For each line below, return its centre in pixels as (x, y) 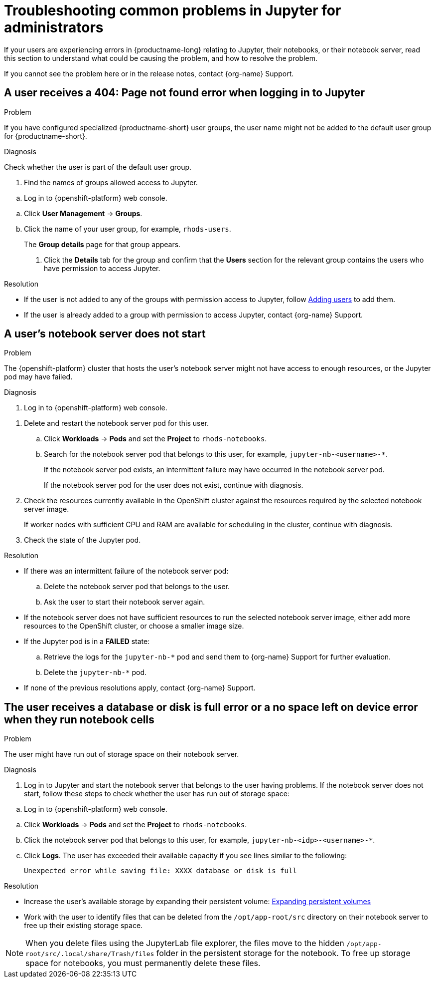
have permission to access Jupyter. (102, 268)
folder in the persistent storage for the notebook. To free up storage (283, 953)
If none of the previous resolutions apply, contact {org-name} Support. (140, 688)
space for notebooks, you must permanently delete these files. (143, 963)
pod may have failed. (38, 377)
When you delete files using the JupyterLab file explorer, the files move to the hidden (185, 943)
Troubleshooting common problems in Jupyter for (173, 10)
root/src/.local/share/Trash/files (90, 954)
